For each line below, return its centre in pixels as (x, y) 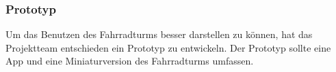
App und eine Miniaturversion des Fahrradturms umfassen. (130, 61)
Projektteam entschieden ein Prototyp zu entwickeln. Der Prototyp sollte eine (168, 47)
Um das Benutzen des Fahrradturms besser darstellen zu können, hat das (159, 34)
